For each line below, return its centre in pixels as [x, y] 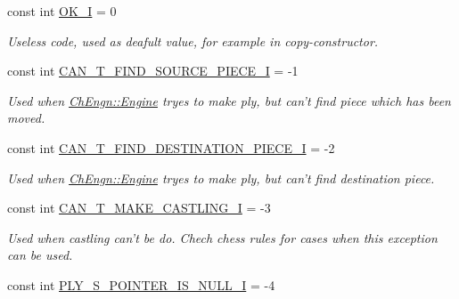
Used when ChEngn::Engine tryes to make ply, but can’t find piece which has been [229, 100]
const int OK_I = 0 [62, 11]
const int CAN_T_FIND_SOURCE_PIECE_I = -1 [153, 71]
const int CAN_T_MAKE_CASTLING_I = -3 [139, 208]
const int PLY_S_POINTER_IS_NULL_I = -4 [141, 284]
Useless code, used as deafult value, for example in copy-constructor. [193, 40]
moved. [26, 118]
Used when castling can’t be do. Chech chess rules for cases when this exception [222, 237]
